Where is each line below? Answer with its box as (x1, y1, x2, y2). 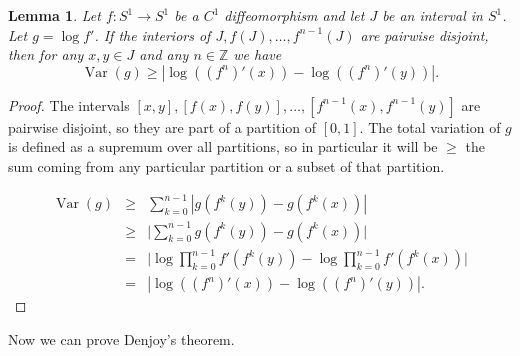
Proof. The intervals (8, 94, 130, 115)
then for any (8, 44, 84, 65)
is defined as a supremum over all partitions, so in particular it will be (8, 136, 438, 157)
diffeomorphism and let (224, 5, 365, 25)
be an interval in (382, 5, 483, 25)
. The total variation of (359, 116, 501, 137)
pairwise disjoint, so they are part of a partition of (8, 116, 317, 137)
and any (139, 44, 189, 65)
